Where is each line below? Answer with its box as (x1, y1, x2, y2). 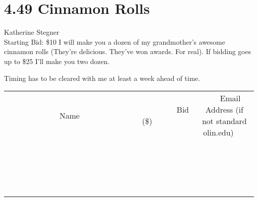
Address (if (205, 104, 244, 116)
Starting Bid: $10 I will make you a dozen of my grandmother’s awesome (4, 36, 225, 47)
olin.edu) (203, 127, 234, 138)
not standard (202, 115, 247, 127)
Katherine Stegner (4, 27, 60, 37)
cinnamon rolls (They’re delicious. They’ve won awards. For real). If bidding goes (4, 46, 251, 57)
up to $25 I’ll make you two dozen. (4, 56, 110, 66)
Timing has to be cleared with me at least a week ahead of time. (4, 72, 200, 83)
